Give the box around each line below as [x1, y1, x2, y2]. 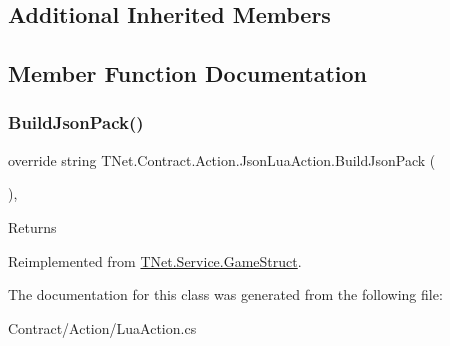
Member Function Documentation [8, 58, 368, 89]
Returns [8, 216, 57, 237]
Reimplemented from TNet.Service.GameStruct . [8, 250, 302, 271]
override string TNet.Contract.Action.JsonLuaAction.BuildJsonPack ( [8, 149, 436, 170]
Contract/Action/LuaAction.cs [8, 317, 197, 338]
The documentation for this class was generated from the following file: [8, 284, 443, 305]
